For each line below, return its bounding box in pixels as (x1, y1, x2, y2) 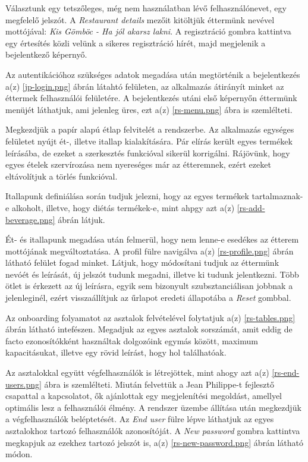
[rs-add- (237, 201, 265, 213)
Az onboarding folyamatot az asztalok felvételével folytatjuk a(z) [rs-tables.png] (5, 311, 296, 323)
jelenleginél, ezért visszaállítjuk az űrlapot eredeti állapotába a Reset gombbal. (5, 291, 291, 304)
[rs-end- (272, 366, 300, 379)
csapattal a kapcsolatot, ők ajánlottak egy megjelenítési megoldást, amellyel (5, 389, 282, 402)
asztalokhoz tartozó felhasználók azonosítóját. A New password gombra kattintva (5, 425, 300, 436)
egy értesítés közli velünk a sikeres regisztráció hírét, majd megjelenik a (5, 36, 266, 49)
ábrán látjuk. (58, 213, 105, 225)
